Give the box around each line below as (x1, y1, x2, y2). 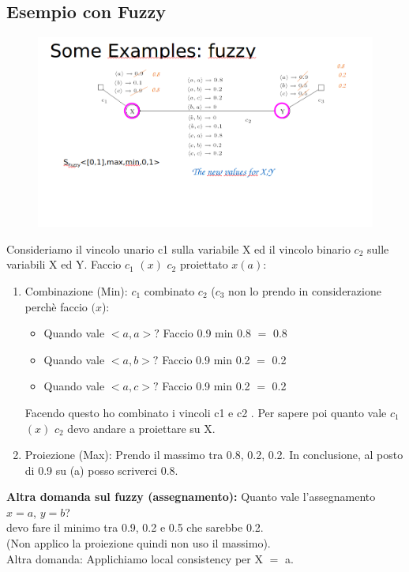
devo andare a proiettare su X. (67, 420, 216, 436)
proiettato (179, 256, 228, 273)
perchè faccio (24, 298, 88, 314)
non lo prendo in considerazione (228, 282, 381, 299)
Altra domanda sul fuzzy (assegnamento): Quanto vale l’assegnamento (6, 488, 376, 505)
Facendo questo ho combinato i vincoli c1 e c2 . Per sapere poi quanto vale (24, 404, 387, 420)
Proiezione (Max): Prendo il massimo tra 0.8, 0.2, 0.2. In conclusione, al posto (24, 446, 403, 463)
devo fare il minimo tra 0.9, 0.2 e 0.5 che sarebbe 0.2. (6, 519, 264, 536)
